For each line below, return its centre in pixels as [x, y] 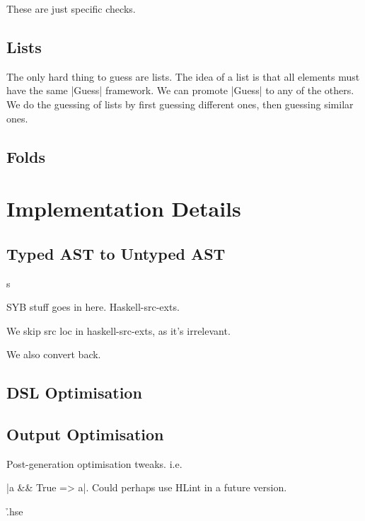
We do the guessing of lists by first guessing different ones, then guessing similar [180, 104]
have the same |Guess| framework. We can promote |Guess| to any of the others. [180, 90]
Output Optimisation [85, 434]
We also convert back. [54, 354]
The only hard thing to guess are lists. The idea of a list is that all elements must [183, 76]
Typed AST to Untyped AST [116, 253]
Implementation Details [124, 208]
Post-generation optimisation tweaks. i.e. [94, 463]
